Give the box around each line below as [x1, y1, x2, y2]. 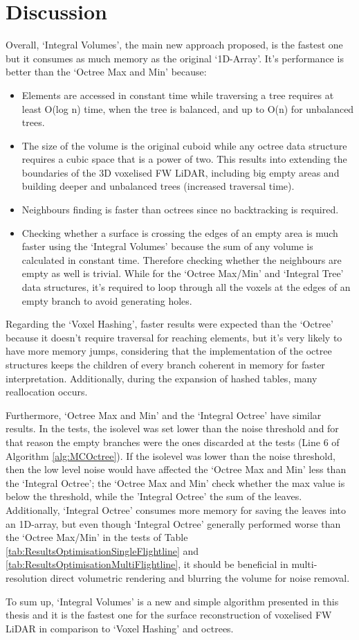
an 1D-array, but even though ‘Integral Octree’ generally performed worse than [6, 516, 341, 531]
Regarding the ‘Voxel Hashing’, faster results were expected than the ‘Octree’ [6, 317, 333, 331]
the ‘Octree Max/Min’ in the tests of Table [6, 530, 188, 544]
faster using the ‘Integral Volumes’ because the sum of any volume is [21, 239, 313, 254]
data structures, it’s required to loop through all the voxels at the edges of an [21, 280, 351, 294]
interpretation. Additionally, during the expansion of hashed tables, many [6, 371, 317, 385]
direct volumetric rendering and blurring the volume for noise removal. [50, 570, 350, 585]
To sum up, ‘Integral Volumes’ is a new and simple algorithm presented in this [6, 594, 339, 608]
